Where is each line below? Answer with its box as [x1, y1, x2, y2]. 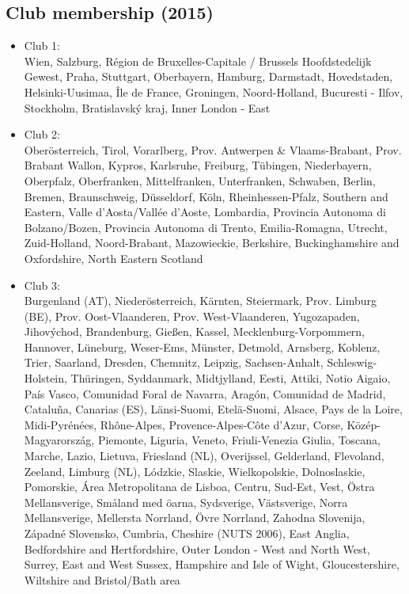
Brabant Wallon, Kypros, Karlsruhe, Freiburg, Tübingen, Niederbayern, [24, 157, 372, 173]
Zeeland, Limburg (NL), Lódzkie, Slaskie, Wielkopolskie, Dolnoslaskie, [24, 463, 365, 479]
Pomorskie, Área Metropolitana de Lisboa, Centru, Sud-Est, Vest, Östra [24, 478, 375, 495]
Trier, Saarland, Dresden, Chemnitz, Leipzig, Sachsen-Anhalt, [24, 354, 324, 371]
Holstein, [24, 370, 67, 386]
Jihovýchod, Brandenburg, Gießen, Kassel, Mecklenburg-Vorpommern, [24, 323, 365, 340]
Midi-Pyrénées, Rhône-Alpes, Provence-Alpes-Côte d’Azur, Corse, [24, 416, 343, 432]
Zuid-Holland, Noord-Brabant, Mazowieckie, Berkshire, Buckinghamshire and [24, 234, 400, 251]
